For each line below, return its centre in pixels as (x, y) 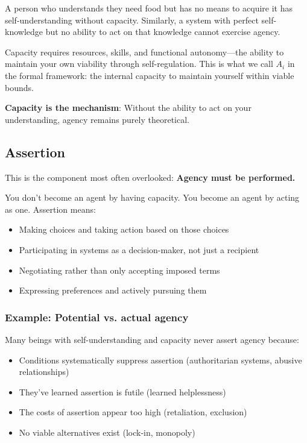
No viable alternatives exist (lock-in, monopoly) (107, 432)
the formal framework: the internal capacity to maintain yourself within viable (150, 75)
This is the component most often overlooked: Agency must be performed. (150, 177)
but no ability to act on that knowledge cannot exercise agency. (163, 32)
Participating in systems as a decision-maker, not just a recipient (139, 249)
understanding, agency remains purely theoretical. (97, 119)
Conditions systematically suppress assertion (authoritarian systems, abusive (160, 360)
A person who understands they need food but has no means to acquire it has (149, 8)
